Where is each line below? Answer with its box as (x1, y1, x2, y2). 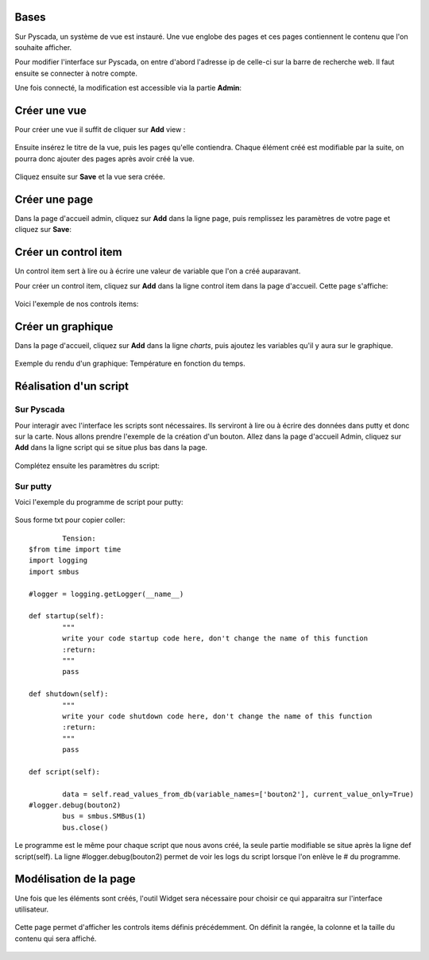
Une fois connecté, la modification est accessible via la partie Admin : (14, 83, 242, 93)
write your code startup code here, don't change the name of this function (62, 634, 369, 643)
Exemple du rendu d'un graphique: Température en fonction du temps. (14, 358, 245, 369)
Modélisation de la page (14, 873, 136, 886)
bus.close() (62, 823, 109, 832)
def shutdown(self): (29, 690, 109, 699)
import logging (29, 556, 88, 565)
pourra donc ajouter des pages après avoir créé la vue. (14, 153, 195, 163)
